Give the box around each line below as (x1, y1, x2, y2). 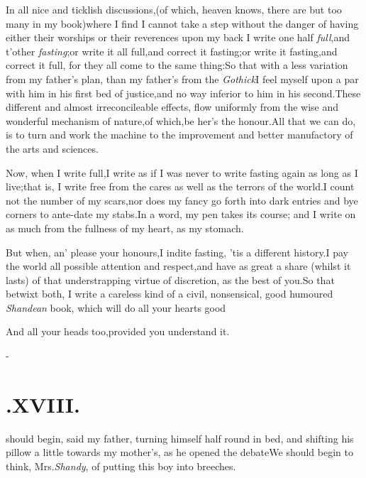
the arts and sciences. (6, 141, 99, 156)
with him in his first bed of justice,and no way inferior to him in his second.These (6, 85, 361, 100)
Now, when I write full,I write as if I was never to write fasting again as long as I (6, 165, 358, 180)
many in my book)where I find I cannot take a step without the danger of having (6, 16, 359, 31)
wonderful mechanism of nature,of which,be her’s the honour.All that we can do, (6, 113, 356, 128)
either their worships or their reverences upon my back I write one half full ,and (6, 30, 350, 45)
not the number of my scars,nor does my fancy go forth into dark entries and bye (6, 192, 358, 207)
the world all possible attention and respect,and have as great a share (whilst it (6, 259, 351, 273)
